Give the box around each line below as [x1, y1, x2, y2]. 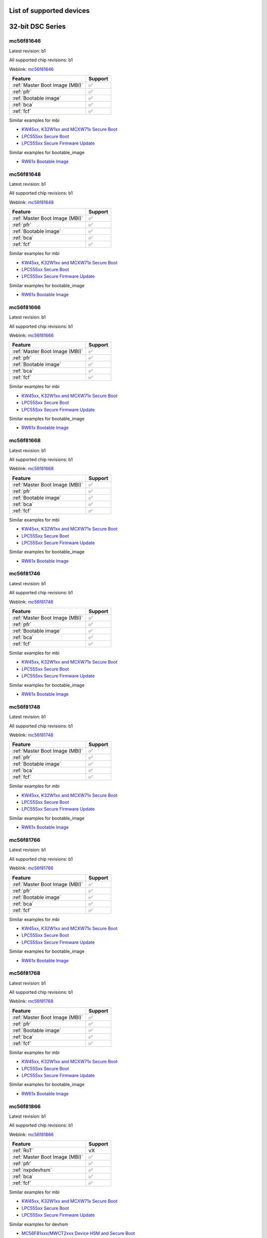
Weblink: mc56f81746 [9, 599, 54, 605]
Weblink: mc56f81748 [9, 732, 54, 738]
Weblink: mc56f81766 [9, 865, 54, 871]
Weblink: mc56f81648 [9, 199, 54, 205]
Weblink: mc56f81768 [9, 998, 54, 1004]
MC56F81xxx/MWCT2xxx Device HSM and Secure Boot [21, 1231, 135, 1237]
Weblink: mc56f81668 [9, 465, 54, 471]
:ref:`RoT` [12, 1147, 34, 1154]
